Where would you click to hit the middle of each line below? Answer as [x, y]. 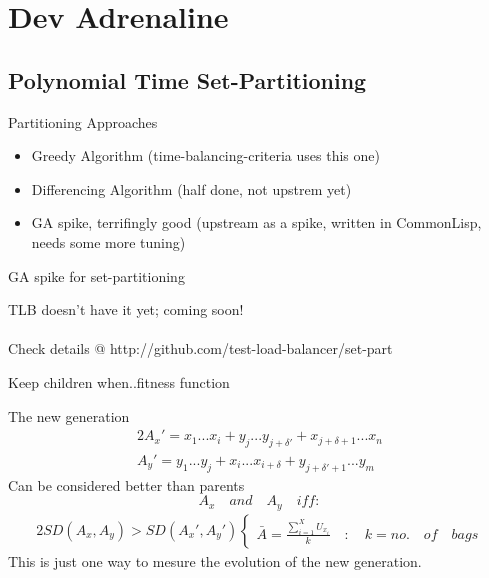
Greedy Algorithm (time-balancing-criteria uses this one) [205, 155]
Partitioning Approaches [83, 121]
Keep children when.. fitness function [119, 381]
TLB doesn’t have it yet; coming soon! [126, 309]
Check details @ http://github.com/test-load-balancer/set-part [200, 348]
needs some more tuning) [108, 241]
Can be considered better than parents [126, 484]
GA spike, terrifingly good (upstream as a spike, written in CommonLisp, [256, 222]
